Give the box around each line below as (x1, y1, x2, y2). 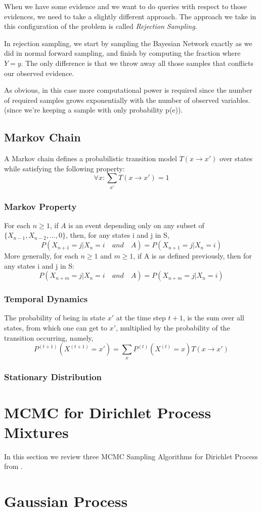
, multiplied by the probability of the (115, 322, 230, 333)
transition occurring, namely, (4, 332, 94, 343)
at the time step (116, 312, 166, 323)
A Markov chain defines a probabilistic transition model (4, 153, 177, 164)
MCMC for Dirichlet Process (4, 401, 211, 422)
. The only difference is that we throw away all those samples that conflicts (21, 57, 253, 68)
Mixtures (4, 421, 69, 442)
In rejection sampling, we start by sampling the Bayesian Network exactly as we (4, 38, 252, 48)
